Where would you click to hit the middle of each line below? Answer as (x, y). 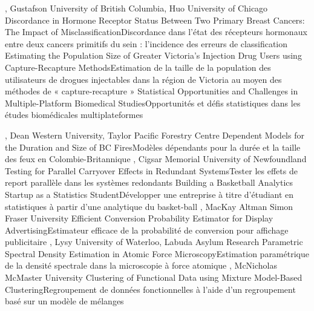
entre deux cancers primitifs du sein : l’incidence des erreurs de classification (146, 43)
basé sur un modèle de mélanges (64, 301)
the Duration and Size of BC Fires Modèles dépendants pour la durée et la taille (153, 147)
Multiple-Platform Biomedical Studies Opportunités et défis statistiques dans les (153, 103)
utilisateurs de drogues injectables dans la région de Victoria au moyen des (143, 79)
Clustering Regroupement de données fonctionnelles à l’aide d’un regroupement (150, 289)
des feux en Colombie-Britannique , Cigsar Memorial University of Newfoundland (156, 159)
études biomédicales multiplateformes (74, 115)
